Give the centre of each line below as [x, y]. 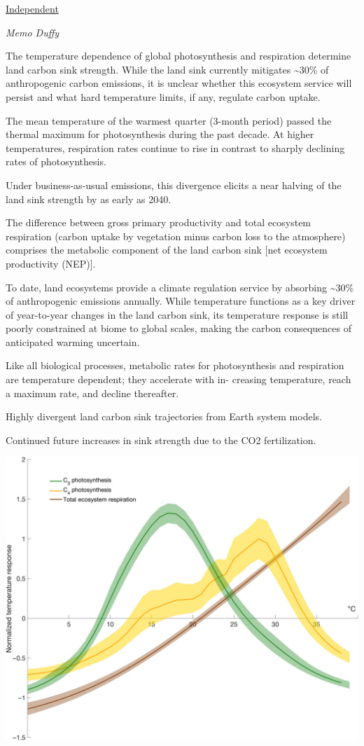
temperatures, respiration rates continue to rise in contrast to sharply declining [175, 147]
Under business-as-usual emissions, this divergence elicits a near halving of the [174, 185]
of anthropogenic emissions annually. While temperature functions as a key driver [181, 301]
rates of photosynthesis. [56, 161]
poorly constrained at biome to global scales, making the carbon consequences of [178, 328]
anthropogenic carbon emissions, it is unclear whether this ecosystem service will [179, 83]
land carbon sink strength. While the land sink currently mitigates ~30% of [167, 69]
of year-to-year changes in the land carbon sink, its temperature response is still [177, 314]
